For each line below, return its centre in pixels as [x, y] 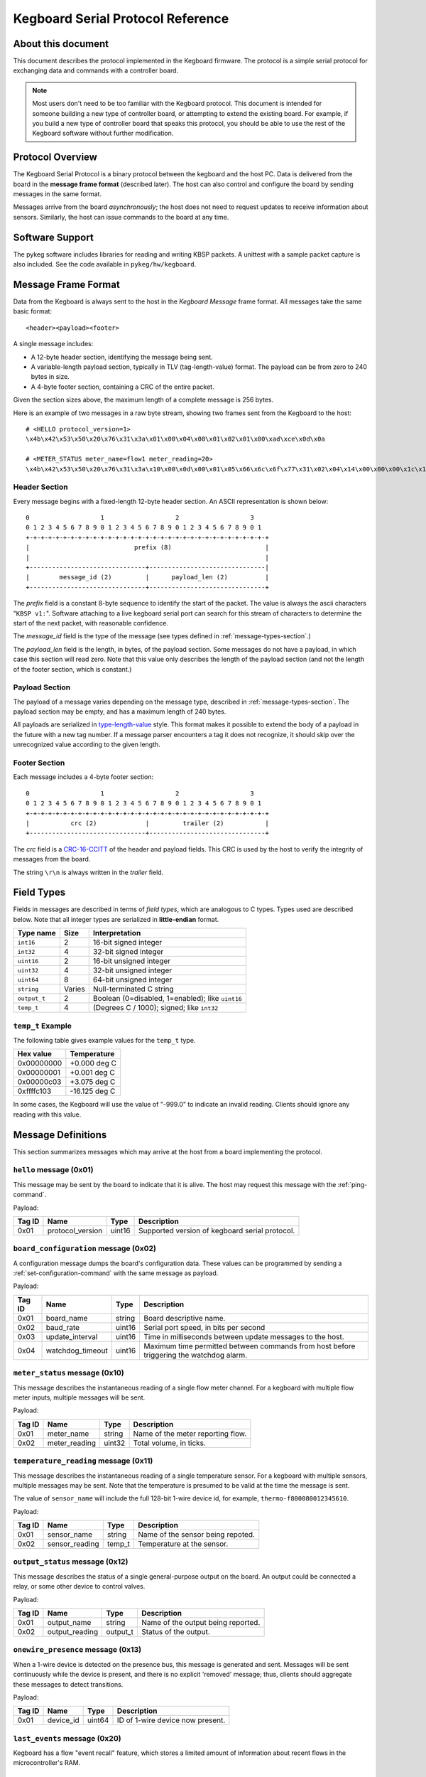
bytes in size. [50, 377]
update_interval [72, 1336]
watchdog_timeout [77, 1351]
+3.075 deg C [93, 1082]
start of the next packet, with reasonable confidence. [91, 623]
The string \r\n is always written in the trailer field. [88, 872]
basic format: [33, 311]
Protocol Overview [55, 157]
